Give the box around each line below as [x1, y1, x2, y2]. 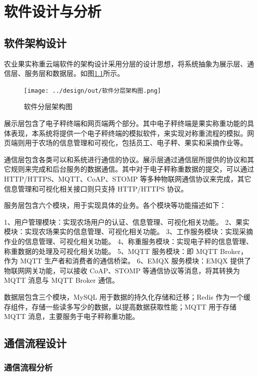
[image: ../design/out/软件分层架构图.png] [24, 87, 161, 94]
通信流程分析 [4, 361, 53, 374]
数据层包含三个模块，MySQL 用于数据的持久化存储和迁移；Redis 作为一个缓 [4, 291, 251, 302]
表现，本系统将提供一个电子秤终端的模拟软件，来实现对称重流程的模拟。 [10, 127, 247, 138]
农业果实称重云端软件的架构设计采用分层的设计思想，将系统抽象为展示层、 [4, 58, 247, 68]
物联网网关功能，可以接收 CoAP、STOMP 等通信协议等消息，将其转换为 [4, 265, 240, 275]
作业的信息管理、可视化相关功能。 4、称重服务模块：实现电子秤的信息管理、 [4, 236, 253, 246]
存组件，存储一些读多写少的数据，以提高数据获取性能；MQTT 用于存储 [4, 301, 237, 312]
